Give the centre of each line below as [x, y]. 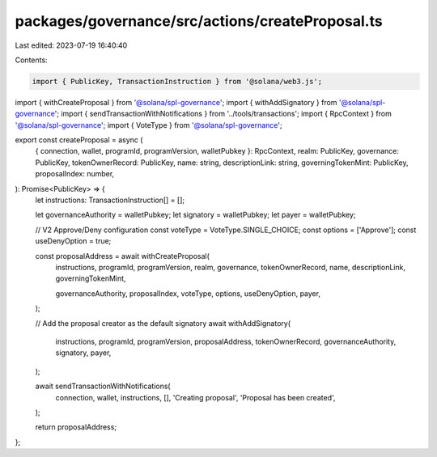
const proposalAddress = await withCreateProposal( [123, 256]
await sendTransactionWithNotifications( [103, 386]
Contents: [31, 60]
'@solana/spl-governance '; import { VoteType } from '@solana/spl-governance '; [148, 125]
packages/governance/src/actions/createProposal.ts [199, 21]
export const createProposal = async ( [79, 140]
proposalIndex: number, [75, 174]
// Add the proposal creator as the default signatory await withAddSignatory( [163, 323]
